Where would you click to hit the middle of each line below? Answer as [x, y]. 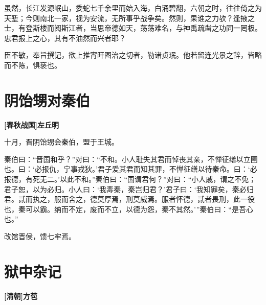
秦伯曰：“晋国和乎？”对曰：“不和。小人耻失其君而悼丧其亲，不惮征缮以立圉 [131, 159]
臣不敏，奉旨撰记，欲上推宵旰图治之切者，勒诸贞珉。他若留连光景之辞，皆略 [133, 55]
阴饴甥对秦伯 [47, 100]
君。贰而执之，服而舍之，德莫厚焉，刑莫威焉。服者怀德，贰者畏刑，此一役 [129, 199]
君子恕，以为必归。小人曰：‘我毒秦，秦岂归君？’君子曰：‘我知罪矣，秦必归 [129, 189]
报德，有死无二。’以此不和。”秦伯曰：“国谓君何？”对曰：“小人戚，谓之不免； [130, 179]
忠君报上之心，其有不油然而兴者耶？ [65, 38]
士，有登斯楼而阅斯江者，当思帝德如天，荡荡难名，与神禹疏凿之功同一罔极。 [133, 28]
